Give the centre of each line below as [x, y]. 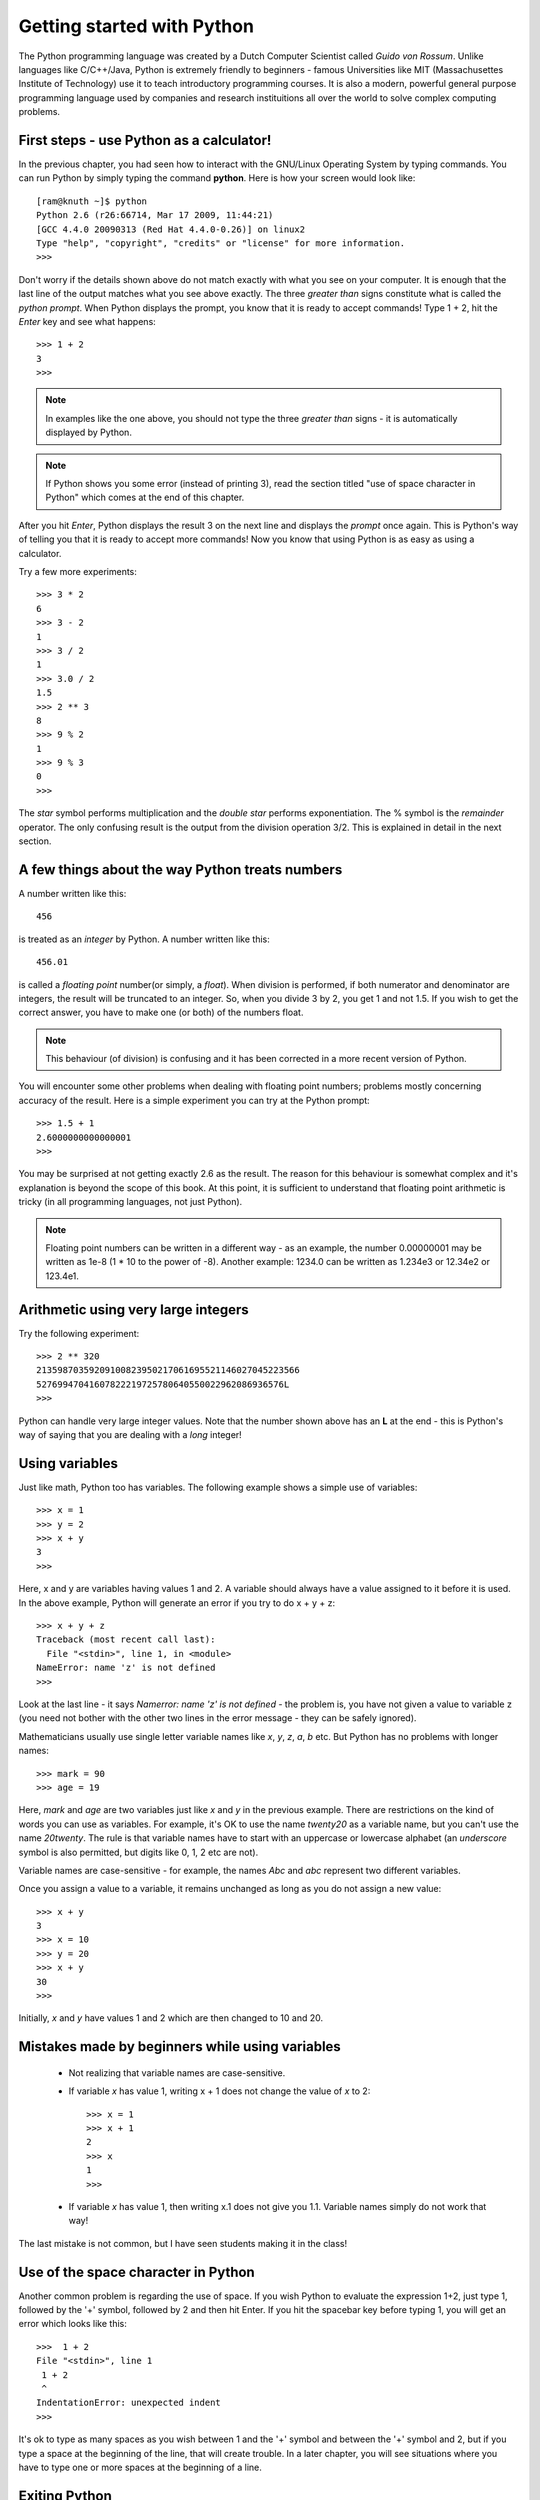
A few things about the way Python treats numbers [180, 869]
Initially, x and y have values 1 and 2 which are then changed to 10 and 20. [171, 2018]
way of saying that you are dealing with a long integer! [130, 1434]
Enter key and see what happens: [87, 321]
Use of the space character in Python [136, 2271]
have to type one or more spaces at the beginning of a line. [140, 2467]
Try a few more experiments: [77, 571]
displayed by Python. [88, 432]
